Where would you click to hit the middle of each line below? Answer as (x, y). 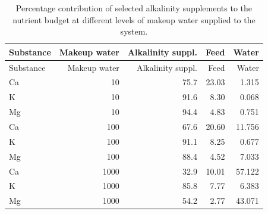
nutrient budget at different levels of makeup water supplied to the (134, 19)
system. (134, 31)
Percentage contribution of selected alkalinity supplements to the (134, 8)
